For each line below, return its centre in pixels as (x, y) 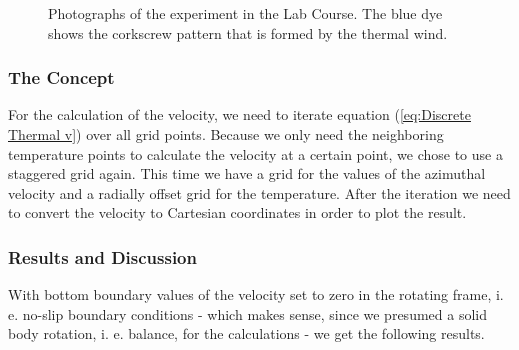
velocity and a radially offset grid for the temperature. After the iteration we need (259, 192)
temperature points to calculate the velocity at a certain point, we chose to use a (255, 153)
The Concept (61, 77)
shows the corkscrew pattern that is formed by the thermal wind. (248, 32)
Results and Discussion (102, 256)
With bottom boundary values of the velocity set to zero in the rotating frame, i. (256, 294)
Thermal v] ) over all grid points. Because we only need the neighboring (226, 134)
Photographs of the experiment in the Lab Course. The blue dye (245, 13)
